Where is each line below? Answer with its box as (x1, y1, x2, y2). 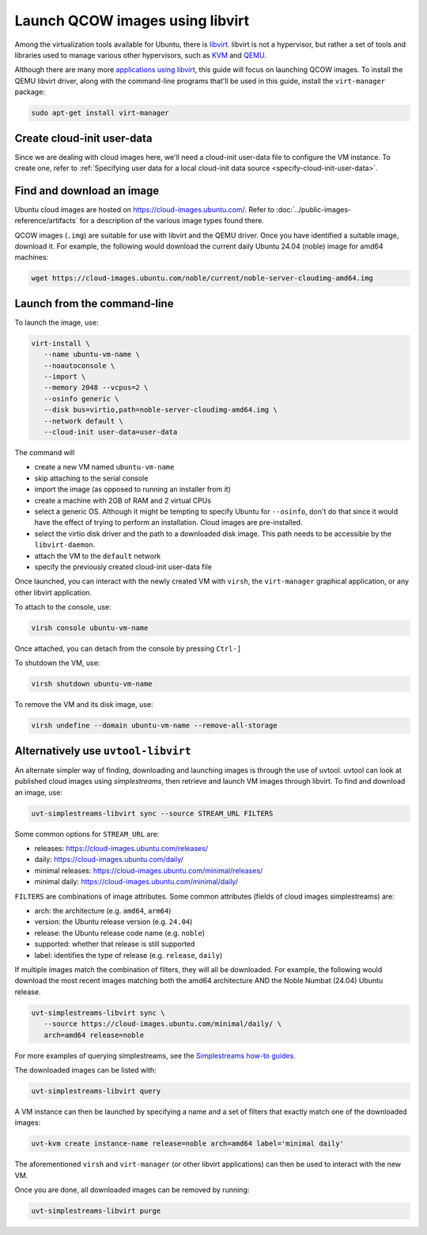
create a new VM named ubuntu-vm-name (34, 462, 175, 472)
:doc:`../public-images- (275, 204, 352, 214)
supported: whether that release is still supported (34, 939, 195, 949)
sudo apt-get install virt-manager (31, 108, 169, 118)
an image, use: (14, 788, 63, 797)
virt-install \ (31, 339, 90, 348)
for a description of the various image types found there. (79, 216, 264, 226)
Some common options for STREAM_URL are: (14, 829, 160, 838)
